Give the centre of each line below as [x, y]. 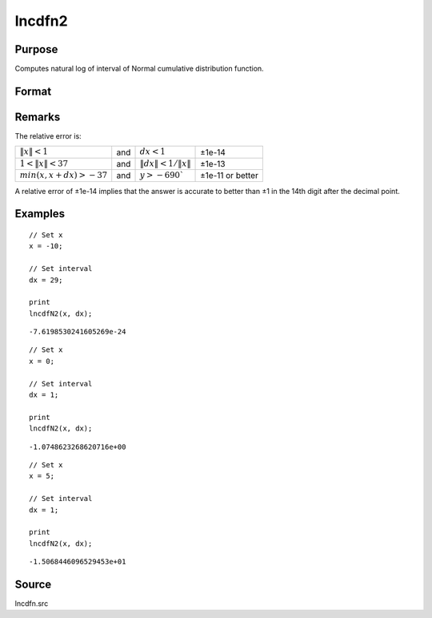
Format [33, 91]
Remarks [38, 117]
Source [33, 584]
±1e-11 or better [230, 176]
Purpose [36, 49]
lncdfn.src [32, 604]
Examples [40, 214]
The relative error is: [48, 135]
